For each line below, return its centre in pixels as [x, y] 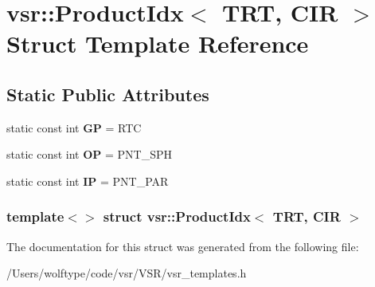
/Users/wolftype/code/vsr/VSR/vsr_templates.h [127, 273]
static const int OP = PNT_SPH [89, 154]
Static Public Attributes [108, 94]
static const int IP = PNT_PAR [88, 181]
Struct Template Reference [158, 43]
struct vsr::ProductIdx [177, 216]
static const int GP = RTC [74, 127]
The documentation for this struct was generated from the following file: [183, 246]
